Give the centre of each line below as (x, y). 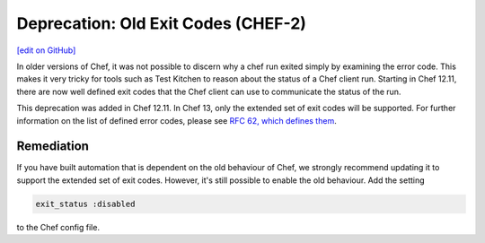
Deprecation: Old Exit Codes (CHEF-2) (162, 23)
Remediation (53, 147)
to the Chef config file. (58, 227)
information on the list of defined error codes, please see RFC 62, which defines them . (176, 120)
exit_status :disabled (85, 204)
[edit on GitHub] (46, 50)
